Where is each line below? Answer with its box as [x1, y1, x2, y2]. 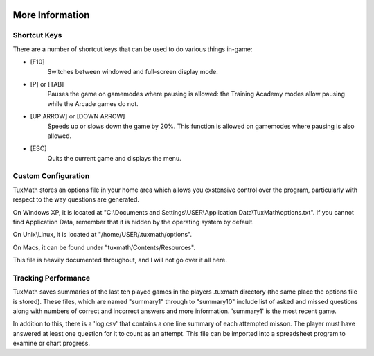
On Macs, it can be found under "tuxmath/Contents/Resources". [12, 243, 196, 251]
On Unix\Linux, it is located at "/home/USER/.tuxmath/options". [12, 231, 193, 239]
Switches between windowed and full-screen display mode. [47, 67, 218, 75]
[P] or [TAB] [30, 80, 64, 88]
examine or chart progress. [12, 339, 90, 348]
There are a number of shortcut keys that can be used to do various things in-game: [12, 45, 253, 53]
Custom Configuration [12, 171, 90, 181]
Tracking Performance [12, 273, 91, 283]
